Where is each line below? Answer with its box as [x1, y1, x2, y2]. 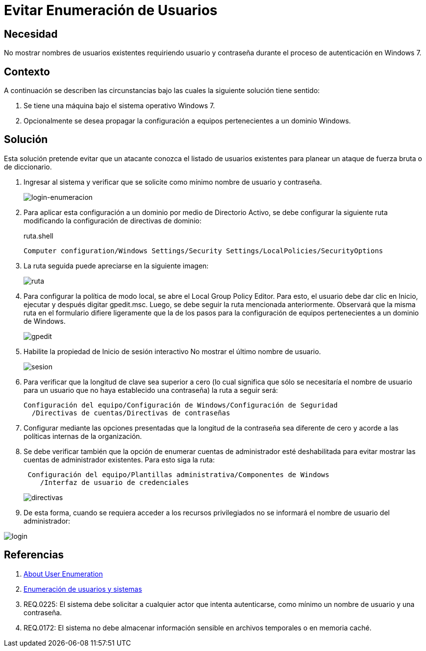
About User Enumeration [24, 569, 103, 578]
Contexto [4, 65, 50, 78]
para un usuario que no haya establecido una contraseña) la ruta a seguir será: [24, 386, 278, 394]
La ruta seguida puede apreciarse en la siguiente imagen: [24, 261, 209, 270]
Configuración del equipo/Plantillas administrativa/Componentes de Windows [27, 470, 329, 479]
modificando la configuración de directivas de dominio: [24, 216, 201, 225]
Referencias [4, 549, 64, 561]
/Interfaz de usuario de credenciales [40, 478, 189, 486]
